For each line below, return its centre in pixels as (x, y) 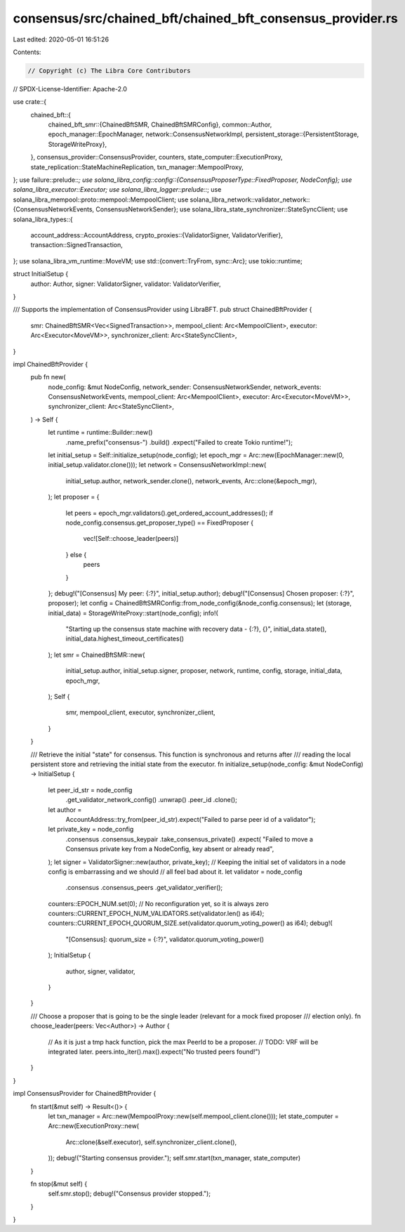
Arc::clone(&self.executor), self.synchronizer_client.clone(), (151, 1142)
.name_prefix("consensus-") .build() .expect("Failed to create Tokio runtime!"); (179, 442)
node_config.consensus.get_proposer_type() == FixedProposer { (160, 523)
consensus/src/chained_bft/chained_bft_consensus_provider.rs (205, 18)
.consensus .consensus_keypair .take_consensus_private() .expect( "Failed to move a (190, 839)
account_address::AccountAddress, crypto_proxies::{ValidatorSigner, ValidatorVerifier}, (157, 235)
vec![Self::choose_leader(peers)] (131, 539)
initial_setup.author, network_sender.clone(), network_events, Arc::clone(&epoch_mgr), (191, 480)
